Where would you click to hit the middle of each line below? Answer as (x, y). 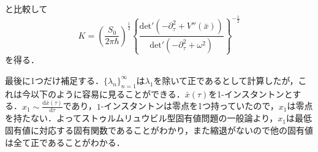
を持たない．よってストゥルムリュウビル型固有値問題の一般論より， (142, 118)
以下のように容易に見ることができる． (108, 93)
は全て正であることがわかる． (65, 142)
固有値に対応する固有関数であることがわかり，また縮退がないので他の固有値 (159, 130)
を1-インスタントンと (251, 93)
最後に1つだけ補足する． (54, 80)
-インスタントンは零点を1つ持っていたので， (190, 106)
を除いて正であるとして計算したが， (226, 80)
